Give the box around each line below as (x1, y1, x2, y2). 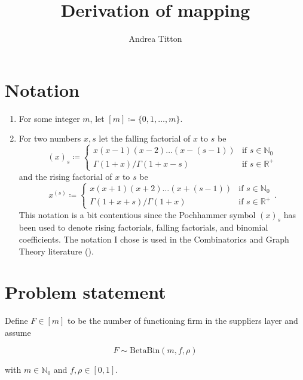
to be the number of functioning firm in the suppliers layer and (68, 314, 298, 327)
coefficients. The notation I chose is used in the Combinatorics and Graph (19, 232, 289, 245)
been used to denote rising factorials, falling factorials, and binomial (19, 221, 268, 234)
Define (5, 314, 28, 327)
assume (5, 326, 31, 338)
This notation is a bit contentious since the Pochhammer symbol (19, 208, 256, 220)
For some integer (19, 112, 80, 124)
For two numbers (19, 132, 81, 145)
